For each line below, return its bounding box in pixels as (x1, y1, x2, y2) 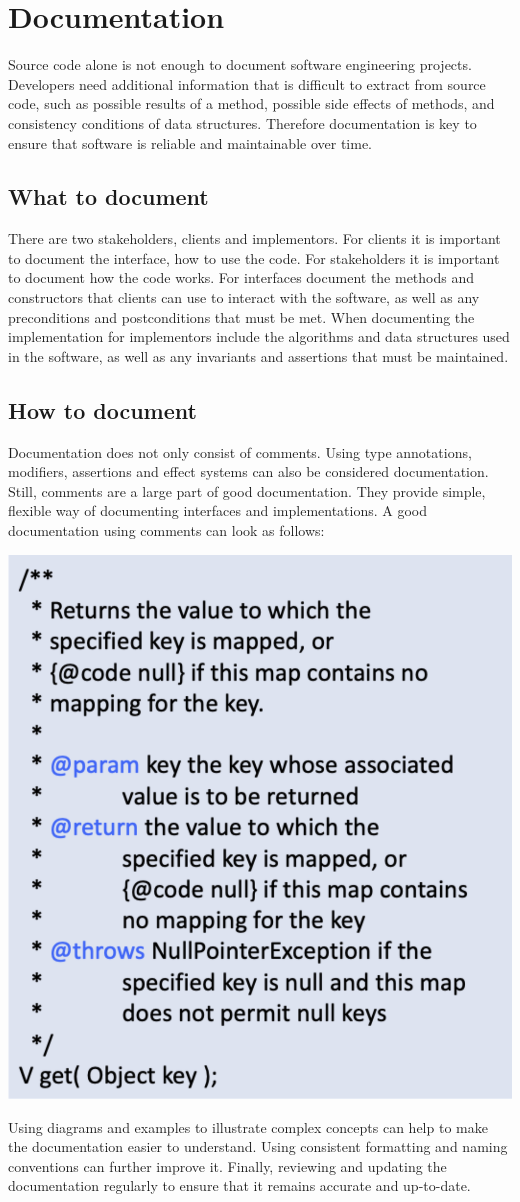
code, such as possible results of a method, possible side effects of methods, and (8, 93, 495, 114)
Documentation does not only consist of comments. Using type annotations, (8, 441, 472, 462)
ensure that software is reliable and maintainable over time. (8, 132, 372, 153)
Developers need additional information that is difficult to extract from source (8, 73, 486, 94)
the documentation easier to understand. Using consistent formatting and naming (8, 1136, 508, 1157)
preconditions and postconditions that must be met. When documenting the (8, 306, 475, 327)
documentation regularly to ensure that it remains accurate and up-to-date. (8, 1175, 471, 1196)
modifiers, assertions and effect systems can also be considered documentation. (8, 461, 489, 482)
